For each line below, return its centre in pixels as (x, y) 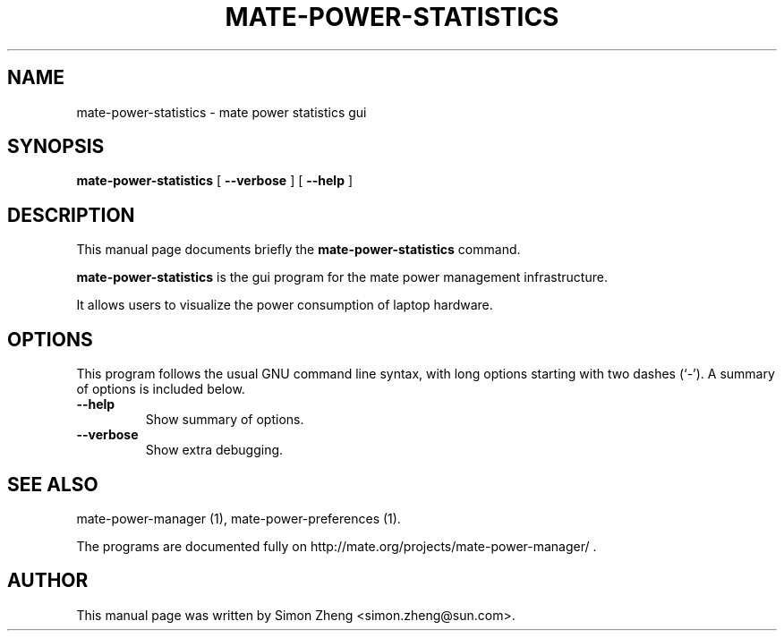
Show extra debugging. (214, 450)
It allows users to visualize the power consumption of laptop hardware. (285, 305)
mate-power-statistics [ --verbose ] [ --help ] (215, 181)
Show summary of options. (225, 420)
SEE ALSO (53, 484)
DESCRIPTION (71, 215)
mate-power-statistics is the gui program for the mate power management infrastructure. (342, 277)
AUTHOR (48, 581)
